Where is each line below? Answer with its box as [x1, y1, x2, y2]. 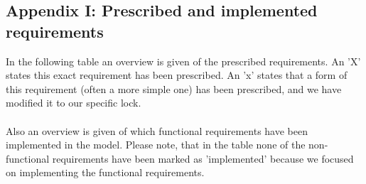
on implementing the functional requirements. [6, 165, 205, 180]
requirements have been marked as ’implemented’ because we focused [52, 151, 354, 166]
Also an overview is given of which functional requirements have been [6, 123, 308, 138]
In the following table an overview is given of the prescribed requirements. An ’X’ [6, 53, 361, 68]
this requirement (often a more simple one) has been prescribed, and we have [6, 81, 342, 96]
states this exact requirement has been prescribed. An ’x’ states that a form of [6, 67, 348, 82]
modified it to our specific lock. [6, 95, 141, 110]
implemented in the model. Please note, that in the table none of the [6, 137, 306, 152]
